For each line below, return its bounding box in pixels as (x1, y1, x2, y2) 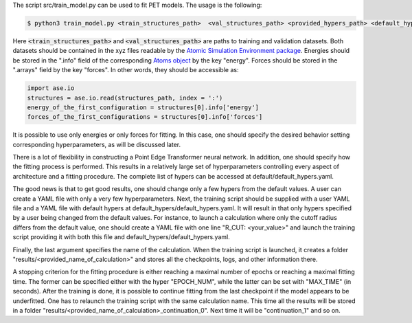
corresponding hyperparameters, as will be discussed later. (12, 140, 181, 148)
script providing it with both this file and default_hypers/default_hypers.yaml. (12, 233, 230, 241)
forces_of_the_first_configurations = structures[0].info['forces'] (27, 113, 263, 121)
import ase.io (27, 85, 75, 92)
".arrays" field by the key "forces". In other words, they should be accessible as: (12, 66, 239, 74)
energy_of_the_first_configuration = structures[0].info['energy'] (27, 103, 260, 111)
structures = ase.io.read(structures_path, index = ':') (27, 93, 223, 102)
